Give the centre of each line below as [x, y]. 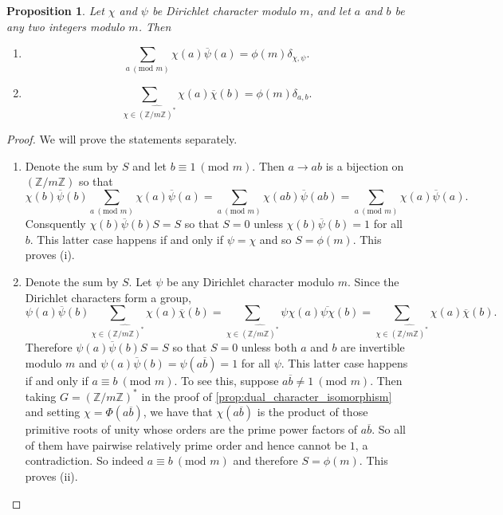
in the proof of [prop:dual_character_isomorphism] [267, 396]
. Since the [373, 282]
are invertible [373, 346]
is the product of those [312, 412]
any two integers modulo [66, 26]
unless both [269, 346]
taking [41, 396]
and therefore [265, 460]
